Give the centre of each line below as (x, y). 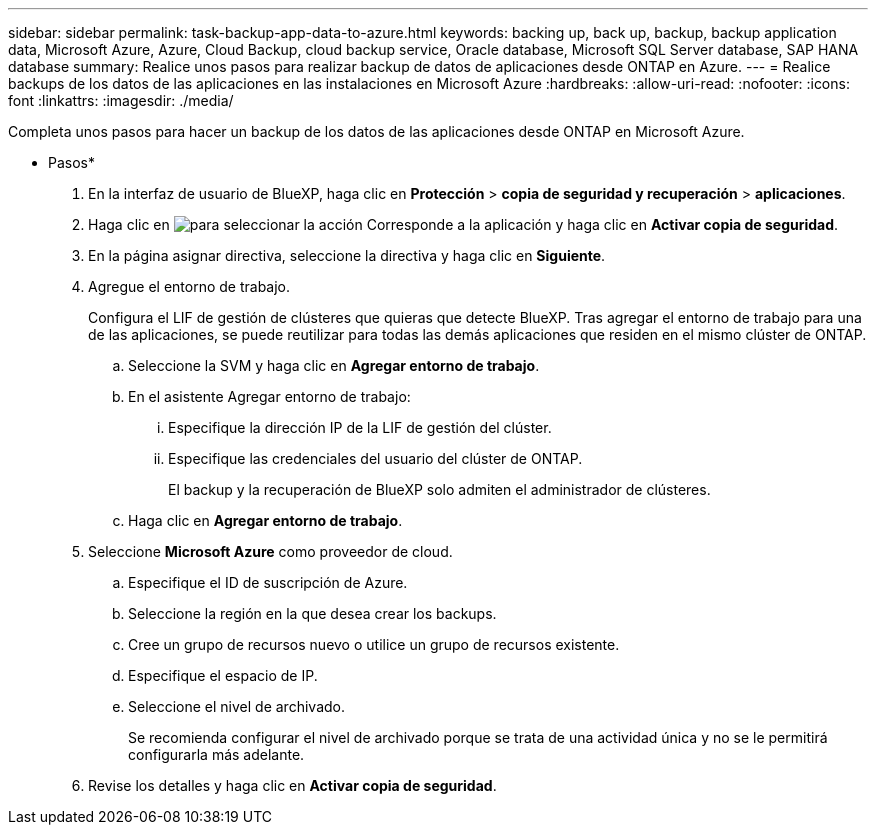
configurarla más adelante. (216, 754)
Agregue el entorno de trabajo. (189, 286)
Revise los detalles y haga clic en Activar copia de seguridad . (292, 785)
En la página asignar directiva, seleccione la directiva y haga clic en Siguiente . (347, 255)
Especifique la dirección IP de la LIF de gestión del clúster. (360, 427)
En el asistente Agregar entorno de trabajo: (269, 396)
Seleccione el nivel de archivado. (236, 706)
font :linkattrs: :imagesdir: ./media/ (121, 100)
